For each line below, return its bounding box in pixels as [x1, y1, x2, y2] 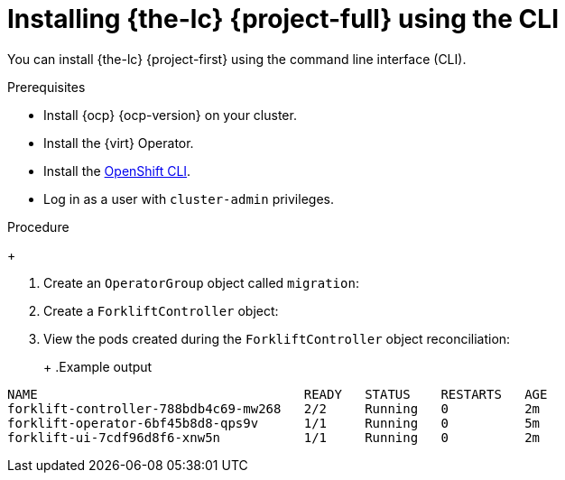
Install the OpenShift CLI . [43, 162, 191, 179]
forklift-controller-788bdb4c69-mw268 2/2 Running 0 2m [7, 401, 541, 416]
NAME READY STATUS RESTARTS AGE [7, 386, 548, 402]
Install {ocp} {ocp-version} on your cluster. [43, 106, 297, 123]
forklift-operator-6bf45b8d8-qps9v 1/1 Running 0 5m [7, 415, 541, 430]
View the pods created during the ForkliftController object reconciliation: [43, 330, 511, 346]
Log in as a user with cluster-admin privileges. [43, 190, 334, 207]
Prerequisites [7, 78, 86, 95]
